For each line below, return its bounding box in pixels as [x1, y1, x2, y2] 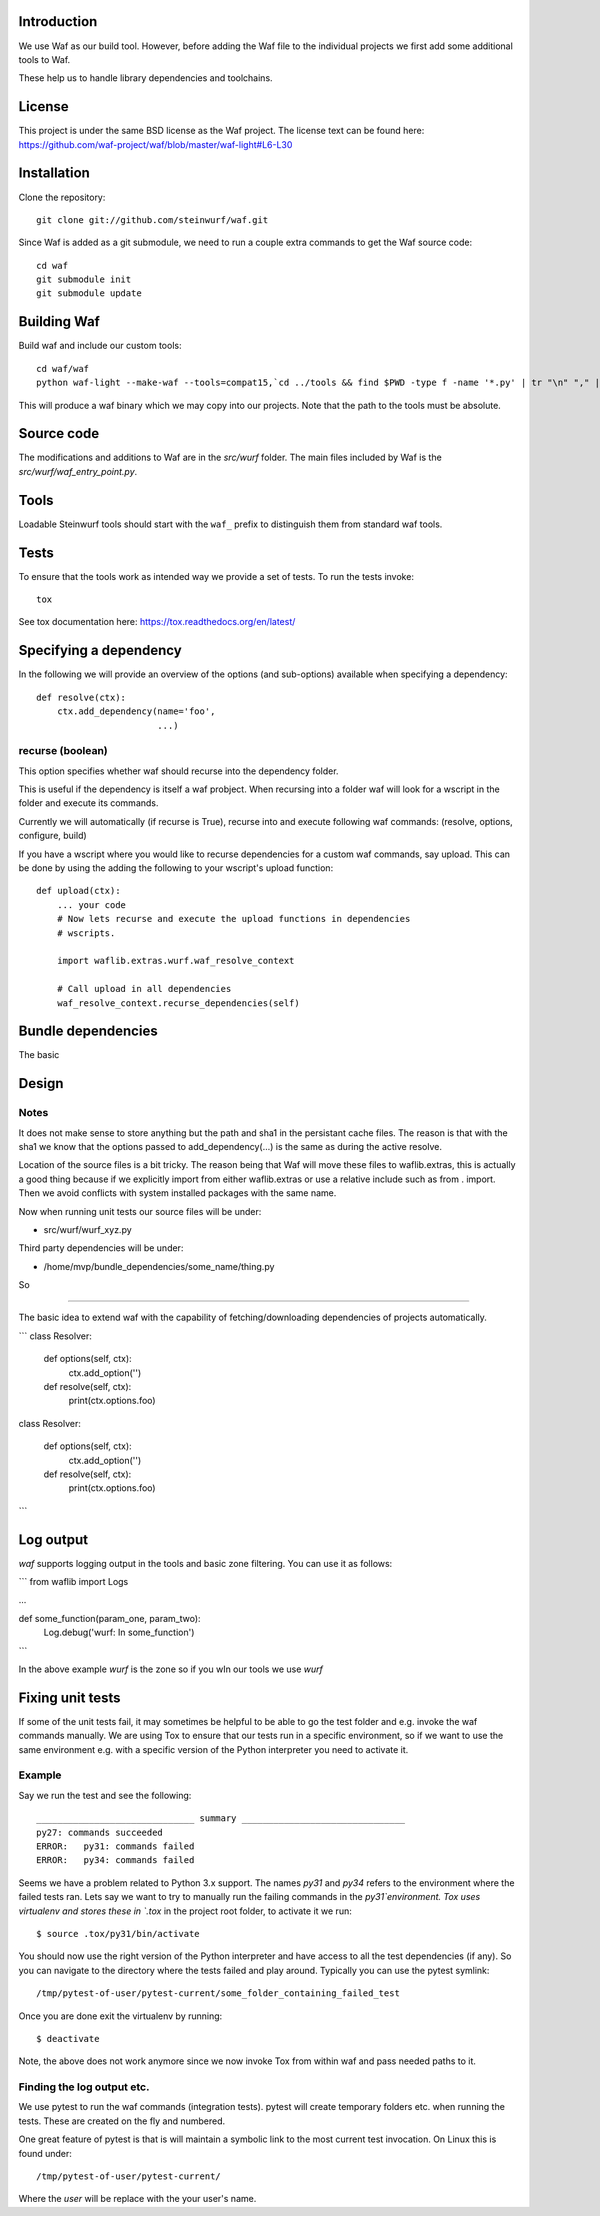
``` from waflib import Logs [18, 1576, 129, 1588]
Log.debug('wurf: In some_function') [43, 1626, 195, 1639]
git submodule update [36, 288, 142, 299]
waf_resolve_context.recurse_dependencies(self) [56, 997, 300, 1009]
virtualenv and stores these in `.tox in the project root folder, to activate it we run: [18, 1905, 352, 1917]
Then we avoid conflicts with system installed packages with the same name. [18, 1187, 337, 1199]
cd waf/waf [36, 363, 90, 374]
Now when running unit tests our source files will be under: [18, 1205, 262, 1217]
